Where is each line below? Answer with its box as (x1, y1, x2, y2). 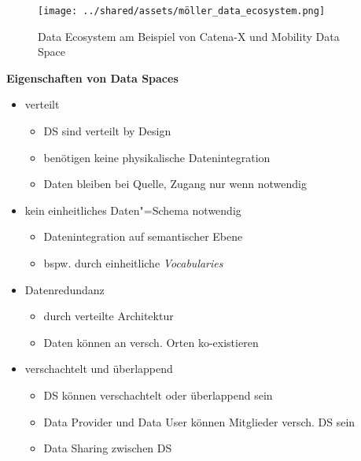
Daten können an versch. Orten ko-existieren (43, 334, 259, 350)
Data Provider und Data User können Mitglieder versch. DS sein (43, 413, 355, 430)
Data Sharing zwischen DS (43, 440, 172, 456)
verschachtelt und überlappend (24, 360, 173, 377)
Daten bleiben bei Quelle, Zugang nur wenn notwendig (43, 175, 307, 192)
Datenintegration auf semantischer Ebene (43, 228, 243, 245)
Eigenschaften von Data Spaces (6, 69, 179, 86)
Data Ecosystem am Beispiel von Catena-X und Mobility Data (38, 28, 340, 44)
